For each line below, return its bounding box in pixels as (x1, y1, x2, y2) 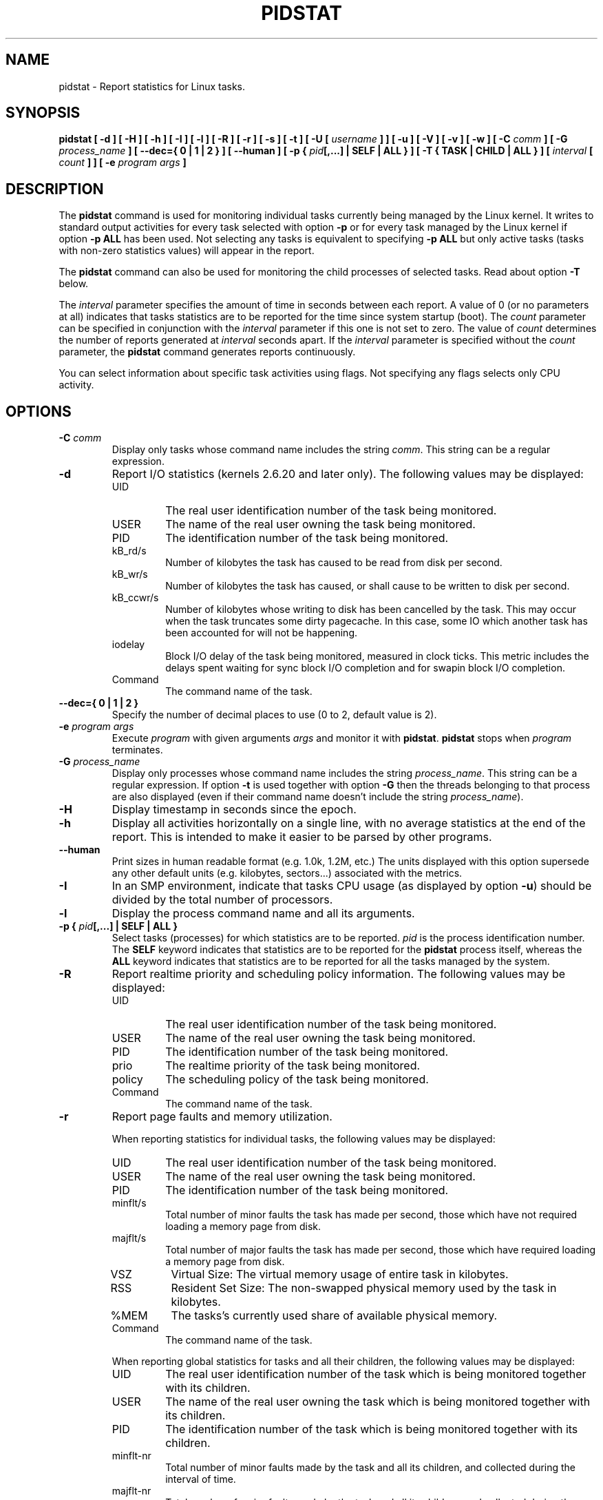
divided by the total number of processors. (112, 893, 333, 907)
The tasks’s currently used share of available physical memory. (171, 1309, 498, 1323)
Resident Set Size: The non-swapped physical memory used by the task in (171, 1281, 557, 1295)
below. (59, 278, 89, 290)
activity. (59, 379, 94, 391)
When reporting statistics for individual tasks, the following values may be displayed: (112, 1133, 496, 1145)
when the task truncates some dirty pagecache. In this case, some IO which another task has (165, 615, 588, 627)
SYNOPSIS (6, 104, 81, 122)
